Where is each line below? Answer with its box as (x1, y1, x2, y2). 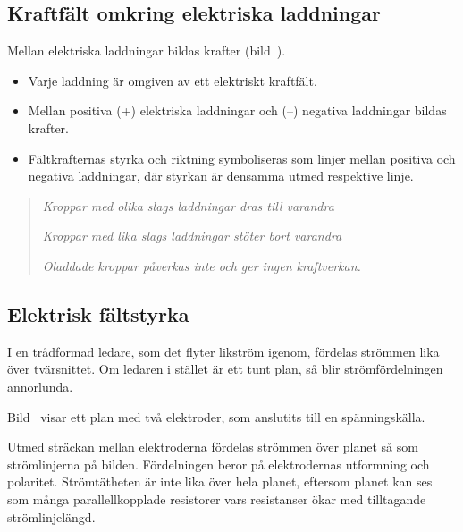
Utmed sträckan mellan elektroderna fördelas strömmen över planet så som (7, 437, 418, 456)
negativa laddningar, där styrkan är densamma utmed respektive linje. (28, 166, 414, 185)
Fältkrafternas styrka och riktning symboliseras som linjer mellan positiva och (28, 148, 456, 167)
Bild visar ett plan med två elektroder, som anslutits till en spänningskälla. (7, 407, 425, 426)
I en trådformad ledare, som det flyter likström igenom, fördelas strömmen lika (7, 342, 440, 360)
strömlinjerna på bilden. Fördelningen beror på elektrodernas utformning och (7, 454, 430, 473)
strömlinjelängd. (7, 507, 96, 526)
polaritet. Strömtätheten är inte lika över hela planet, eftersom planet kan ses (7, 472, 433, 491)
